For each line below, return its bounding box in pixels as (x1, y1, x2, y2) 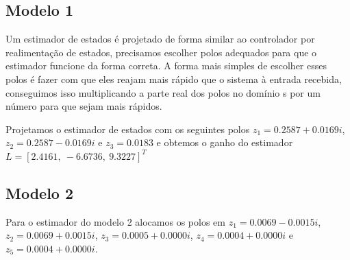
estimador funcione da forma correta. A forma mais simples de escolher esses (5, 58, 327, 73)
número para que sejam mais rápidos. (5, 99, 162, 113)
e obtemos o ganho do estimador (156, 135, 293, 150)
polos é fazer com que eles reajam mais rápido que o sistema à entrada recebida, (5, 71, 342, 86)
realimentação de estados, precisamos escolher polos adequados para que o (5, 45, 317, 59)
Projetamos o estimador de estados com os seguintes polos (5, 121, 250, 136)
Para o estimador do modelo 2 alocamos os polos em (5, 214, 225, 228)
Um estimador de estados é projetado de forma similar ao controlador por (5, 32, 315, 46)
